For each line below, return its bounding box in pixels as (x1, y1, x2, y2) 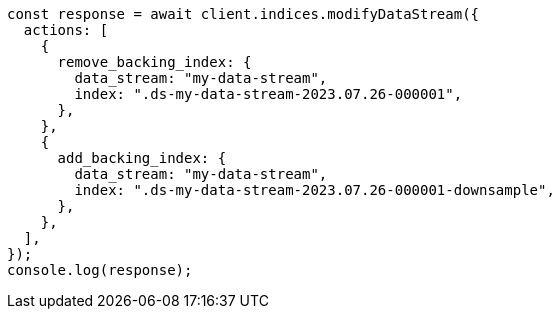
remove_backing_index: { (57, 54, 252, 70)
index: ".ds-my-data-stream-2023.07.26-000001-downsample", (74, 182, 555, 198)
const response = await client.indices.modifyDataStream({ (7, 6, 480, 22)
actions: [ (23, 22, 109, 38)
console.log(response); (7, 262, 193, 278)
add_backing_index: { (57, 150, 227, 166)
